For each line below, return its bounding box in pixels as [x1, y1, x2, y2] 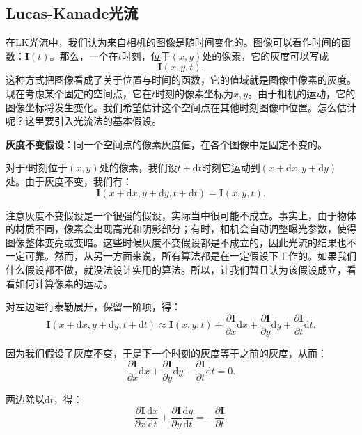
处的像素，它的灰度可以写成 [202, 48, 329, 63]
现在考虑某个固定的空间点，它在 [6, 86, 152, 100]
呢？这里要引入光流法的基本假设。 [6, 113, 162, 128]
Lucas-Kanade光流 [6, 2, 139, 24]
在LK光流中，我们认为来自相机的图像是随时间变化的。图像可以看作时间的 [6, 35, 341, 49]
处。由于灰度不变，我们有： [6, 173, 132, 188]
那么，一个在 [59, 48, 118, 63]
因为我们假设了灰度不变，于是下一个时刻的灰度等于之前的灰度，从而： [6, 345, 327, 360]
